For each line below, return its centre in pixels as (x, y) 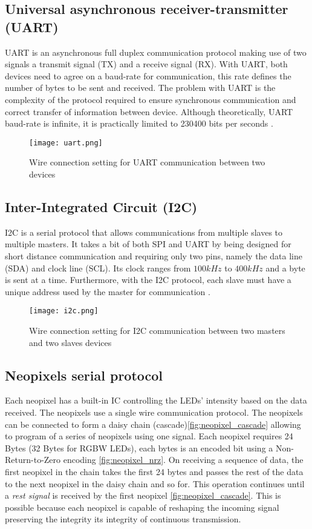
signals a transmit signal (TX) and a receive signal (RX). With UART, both (146, 64)
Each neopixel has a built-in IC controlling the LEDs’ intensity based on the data (156, 400)
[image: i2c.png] (64, 311)
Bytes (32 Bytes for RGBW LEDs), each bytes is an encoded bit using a (139, 447)
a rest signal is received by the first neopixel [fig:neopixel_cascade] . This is (143, 495)
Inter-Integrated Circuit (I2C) (101, 206)
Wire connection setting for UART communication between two (147, 162)
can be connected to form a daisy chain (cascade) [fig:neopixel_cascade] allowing (153, 424)
